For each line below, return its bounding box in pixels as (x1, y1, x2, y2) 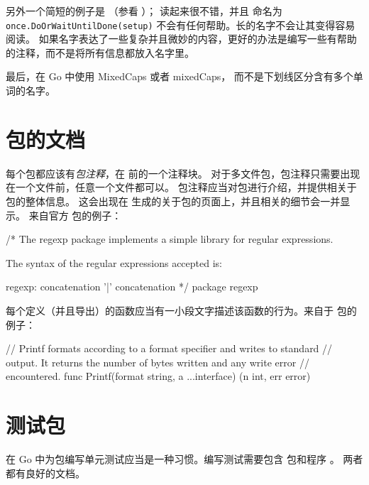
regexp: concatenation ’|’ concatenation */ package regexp (6, 279, 258, 294)
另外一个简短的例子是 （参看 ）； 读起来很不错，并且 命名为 (6, 4, 282, 18)
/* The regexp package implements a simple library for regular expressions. (6, 231, 334, 246)
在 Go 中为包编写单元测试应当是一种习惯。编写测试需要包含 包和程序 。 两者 (6, 452, 363, 466)
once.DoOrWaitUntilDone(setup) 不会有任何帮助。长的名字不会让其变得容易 (6, 17, 356, 32)
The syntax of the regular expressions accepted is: (6, 255, 222, 270)
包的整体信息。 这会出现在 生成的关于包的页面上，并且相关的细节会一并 (6, 193, 341, 208)
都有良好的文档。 (6, 465, 85, 480)
